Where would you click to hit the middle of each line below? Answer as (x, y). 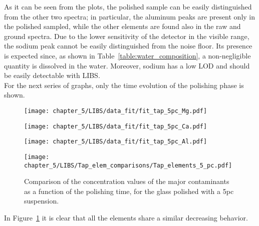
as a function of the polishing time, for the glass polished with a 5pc (129, 191)
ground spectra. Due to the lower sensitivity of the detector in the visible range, (127, 36)
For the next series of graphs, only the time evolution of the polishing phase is (124, 85)
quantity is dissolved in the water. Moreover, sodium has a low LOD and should (127, 65)
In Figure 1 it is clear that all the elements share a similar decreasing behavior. (126, 217)
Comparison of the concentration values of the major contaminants (127, 181)
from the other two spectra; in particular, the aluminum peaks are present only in (130, 16)
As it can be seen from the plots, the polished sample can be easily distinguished (128, 6)
